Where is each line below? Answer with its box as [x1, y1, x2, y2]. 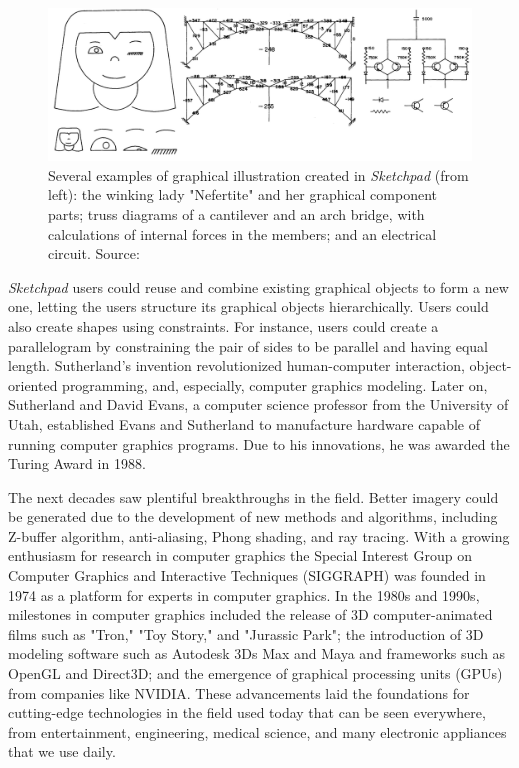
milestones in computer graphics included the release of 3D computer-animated [8, 604, 493, 625]
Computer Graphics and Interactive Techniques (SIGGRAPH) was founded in [8, 565, 486, 586]
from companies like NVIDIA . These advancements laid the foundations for [8, 682, 470, 703]
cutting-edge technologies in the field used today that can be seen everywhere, [8, 702, 486, 723]
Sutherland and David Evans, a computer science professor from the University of [8, 394, 509, 415]
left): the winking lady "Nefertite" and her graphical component [48, 184, 438, 205]
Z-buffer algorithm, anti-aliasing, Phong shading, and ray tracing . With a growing [8, 525, 510, 546]
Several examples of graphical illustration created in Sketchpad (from [48, 164, 469, 185]
